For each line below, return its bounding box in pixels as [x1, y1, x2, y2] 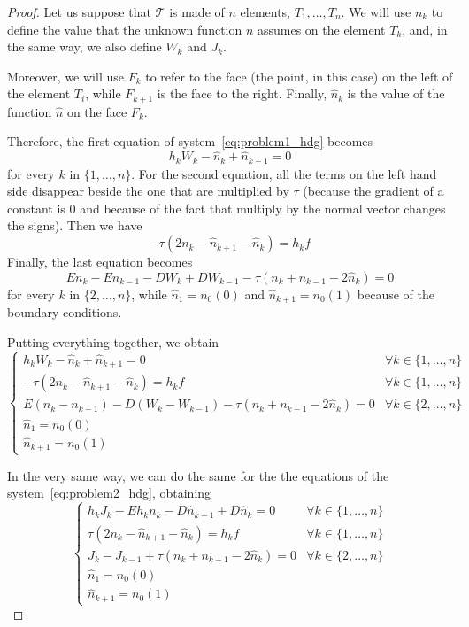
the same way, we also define [7, 37, 162, 56]
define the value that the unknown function [7, 19, 242, 38]
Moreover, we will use [7, 66, 124, 85]
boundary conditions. [7, 303, 122, 321]
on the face [66, 102, 127, 120]
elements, [240, 3, 291, 20]
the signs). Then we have [7, 216, 142, 235]
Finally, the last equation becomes [7, 252, 193, 271]
